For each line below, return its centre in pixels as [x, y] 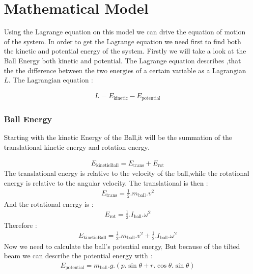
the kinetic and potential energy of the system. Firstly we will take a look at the [125, 51]
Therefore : [21, 225]
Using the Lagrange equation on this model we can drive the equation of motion [125, 32]
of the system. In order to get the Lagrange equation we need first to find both [123, 41]
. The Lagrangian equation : [51, 80]
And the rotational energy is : [49, 204]
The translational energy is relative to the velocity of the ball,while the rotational [127, 173]
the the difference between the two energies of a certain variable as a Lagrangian [125, 70]
